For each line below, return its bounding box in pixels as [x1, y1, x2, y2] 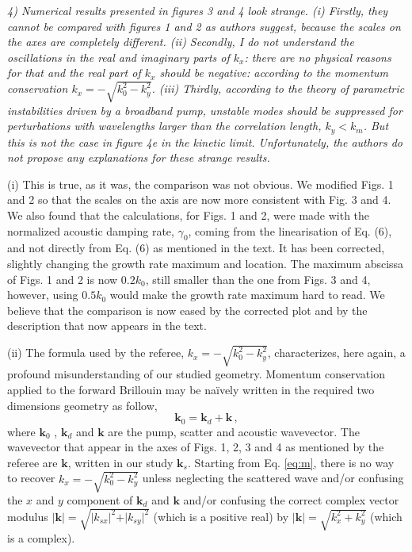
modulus [7, 508, 48, 524]
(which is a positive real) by [153, 508, 289, 524]
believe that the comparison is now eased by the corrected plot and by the [7, 301, 368, 318]
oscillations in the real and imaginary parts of [7, 48, 230, 65]
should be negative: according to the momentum [159, 64, 389, 81]
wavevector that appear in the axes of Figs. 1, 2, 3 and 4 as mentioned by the [7, 439, 384, 455]
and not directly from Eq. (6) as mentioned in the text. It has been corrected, [7, 240, 385, 256]
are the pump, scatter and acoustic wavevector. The [108, 423, 360, 439]
